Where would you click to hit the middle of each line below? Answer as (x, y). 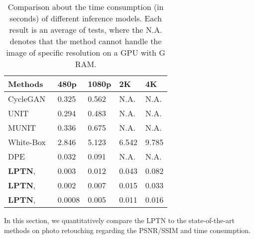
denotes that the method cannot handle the (86, 41)
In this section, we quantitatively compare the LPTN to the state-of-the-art (120, 220)
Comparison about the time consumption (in (86, 7)
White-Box (27, 142)
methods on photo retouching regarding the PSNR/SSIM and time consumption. (127, 230)
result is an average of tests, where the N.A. (86, 30)
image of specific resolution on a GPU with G (86, 52)
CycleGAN (27, 99)
